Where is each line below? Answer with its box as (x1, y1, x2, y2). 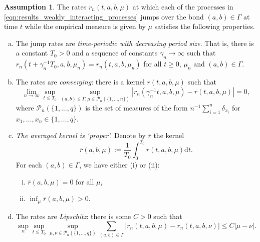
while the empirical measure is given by (25, 21, 146, 31)
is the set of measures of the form (85, 102, 188, 112)
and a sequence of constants (72, 47, 158, 58)
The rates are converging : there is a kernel (16, 76, 145, 87)
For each (16, 159, 42, 170)
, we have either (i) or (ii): (79, 159, 160, 170)
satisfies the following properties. (154, 21, 255, 31)
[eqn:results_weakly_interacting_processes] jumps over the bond (4, 11, 204, 21)
